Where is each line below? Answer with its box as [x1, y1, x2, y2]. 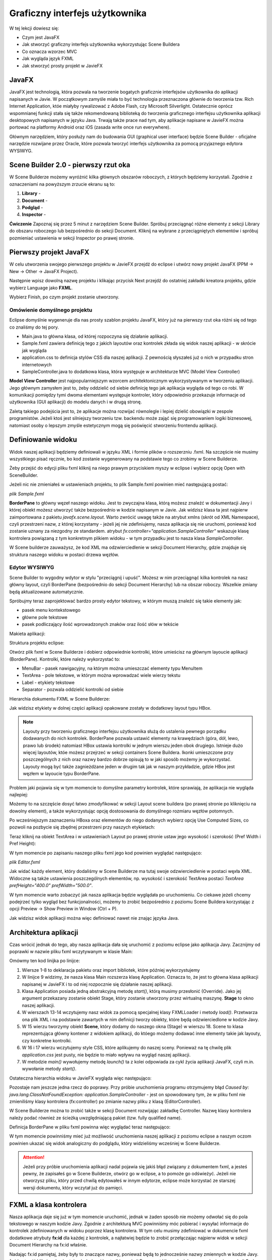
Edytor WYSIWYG [9, 564, 54, 571]
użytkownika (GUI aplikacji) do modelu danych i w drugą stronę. [9, 399, 142, 405]
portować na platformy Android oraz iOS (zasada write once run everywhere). [9, 124, 171, 131]
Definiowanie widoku [9, 435, 78, 444]
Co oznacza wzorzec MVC [22, 48, 78, 54]
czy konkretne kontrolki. [22, 1037, 72, 1043]
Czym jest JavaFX [22, 34, 60, 40]
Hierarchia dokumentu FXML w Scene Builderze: [9, 696, 110, 702]
